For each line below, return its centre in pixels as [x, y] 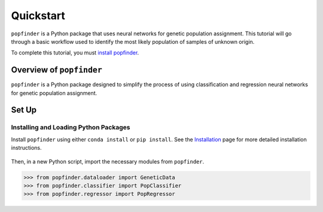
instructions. [26, 148]
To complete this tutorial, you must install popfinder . [75, 53]
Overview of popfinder [57, 70]
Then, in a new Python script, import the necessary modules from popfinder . [108, 161]
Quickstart [38, 16]
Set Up [24, 110]
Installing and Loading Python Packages [71, 128]
